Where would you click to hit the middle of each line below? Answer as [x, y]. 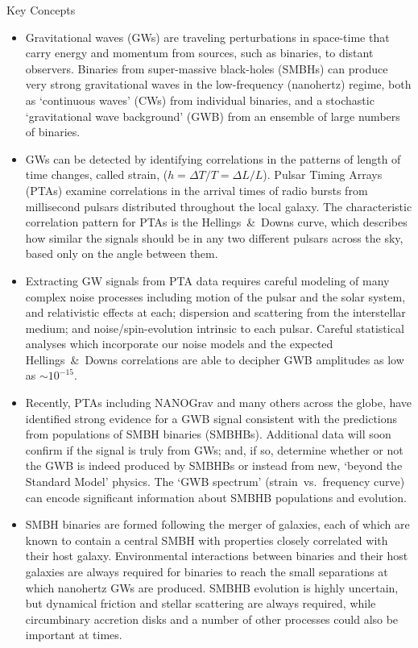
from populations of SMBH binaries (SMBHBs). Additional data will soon [208, 434]
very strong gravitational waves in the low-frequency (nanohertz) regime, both [218, 84]
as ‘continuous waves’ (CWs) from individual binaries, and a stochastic [200, 100]
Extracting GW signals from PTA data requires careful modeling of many [207, 280]
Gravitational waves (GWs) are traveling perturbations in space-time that [207, 37]
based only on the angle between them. [122, 253]
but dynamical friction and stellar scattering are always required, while [201, 603]
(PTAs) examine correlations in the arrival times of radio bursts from [197, 190]
